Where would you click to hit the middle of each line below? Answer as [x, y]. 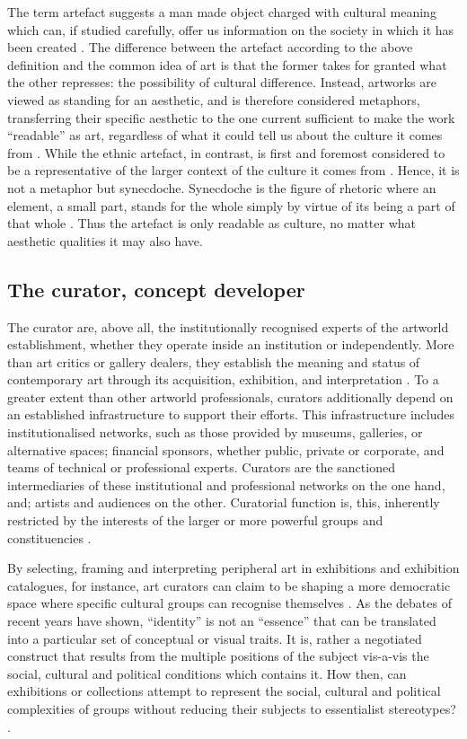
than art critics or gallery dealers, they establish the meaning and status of [214, 361]
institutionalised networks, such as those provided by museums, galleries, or [215, 432]
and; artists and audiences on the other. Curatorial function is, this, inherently [224, 502]
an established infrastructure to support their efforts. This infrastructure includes [231, 414]
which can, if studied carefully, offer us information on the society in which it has [231, 29]
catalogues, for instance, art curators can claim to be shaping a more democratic [229, 585]
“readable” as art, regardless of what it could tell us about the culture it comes [225, 135]
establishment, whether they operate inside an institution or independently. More [231, 344]
